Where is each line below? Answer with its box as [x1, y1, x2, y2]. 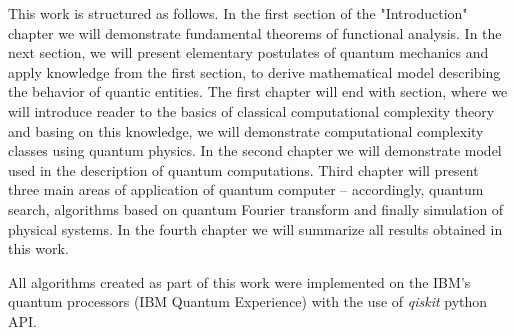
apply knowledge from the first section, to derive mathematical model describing [8, 61, 501, 82]
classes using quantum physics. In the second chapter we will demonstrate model [8, 140, 502, 161]
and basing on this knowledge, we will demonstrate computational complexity [8, 120, 484, 141]
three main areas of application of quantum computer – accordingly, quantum [8, 179, 484, 200]
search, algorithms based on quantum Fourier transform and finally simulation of [8, 198, 504, 219]
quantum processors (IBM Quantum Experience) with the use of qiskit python [8, 291, 488, 312]
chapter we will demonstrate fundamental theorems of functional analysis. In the [8, 22, 502, 43]
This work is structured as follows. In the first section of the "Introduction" [8, 3, 468, 23]
